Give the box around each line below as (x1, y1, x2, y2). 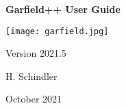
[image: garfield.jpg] (5, 26, 109, 36)
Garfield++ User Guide (5, 2, 121, 16)
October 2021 (5, 92, 62, 106)
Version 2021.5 (5, 46, 66, 60)
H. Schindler (5, 68, 58, 83)
